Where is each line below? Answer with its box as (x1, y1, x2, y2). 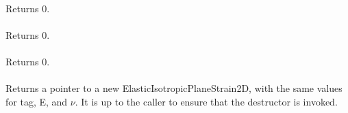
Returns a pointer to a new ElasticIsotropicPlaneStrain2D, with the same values (5, 81, 343, 95)
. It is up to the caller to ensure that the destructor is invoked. (75, 94, 338, 108)
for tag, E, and (5, 94, 68, 108)
